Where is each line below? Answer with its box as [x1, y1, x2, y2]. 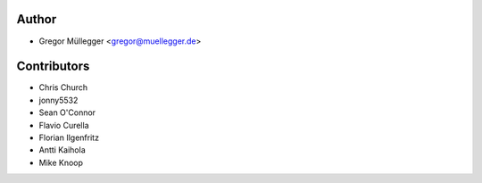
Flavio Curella [38, 120, 89, 130]
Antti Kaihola [38, 145, 87, 155]
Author [16, 12, 57, 27]
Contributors [16, 59, 90, 74]
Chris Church [38, 82, 88, 93]
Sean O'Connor [38, 107, 96, 118]
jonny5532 [38, 95, 79, 105]
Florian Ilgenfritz [38, 132, 100, 143]
